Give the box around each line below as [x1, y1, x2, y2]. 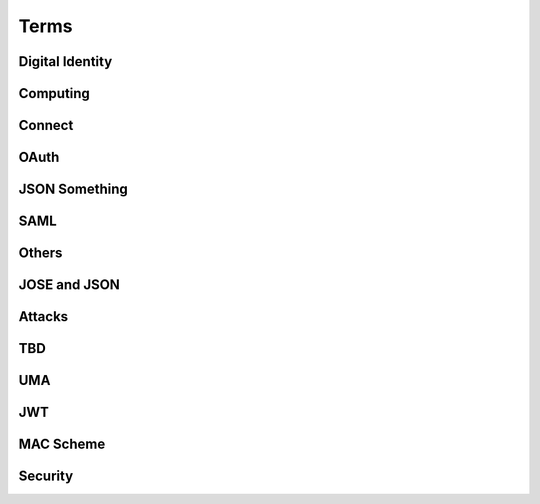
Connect [18, 117, 74, 134]
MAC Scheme [18, 436, 106, 453]
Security [18, 468, 74, 485]
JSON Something [18, 181, 129, 198]
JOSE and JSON [18, 276, 120, 294]
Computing [18, 85, 90, 102]
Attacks [18, 308, 69, 325]
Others [18, 245, 63, 262]
